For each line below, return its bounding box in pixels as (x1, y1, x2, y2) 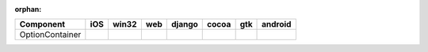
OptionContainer (19, 29, 82, 40)
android (262, 19, 292, 30)
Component (19, 19, 66, 30)
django (170, 19, 198, 30)
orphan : (14, 5, 42, 13)
